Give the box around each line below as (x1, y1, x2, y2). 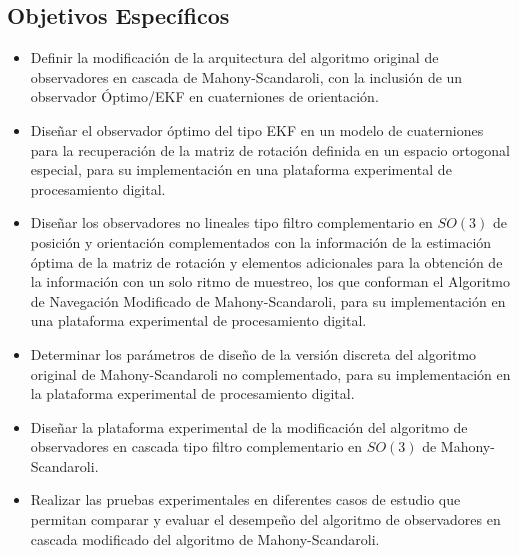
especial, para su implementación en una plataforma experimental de (30, 159, 452, 180)
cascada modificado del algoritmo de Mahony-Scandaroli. (30, 528, 380, 549)
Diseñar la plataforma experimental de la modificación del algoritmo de (30, 416, 468, 437)
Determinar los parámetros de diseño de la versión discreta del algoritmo (30, 343, 477, 364)
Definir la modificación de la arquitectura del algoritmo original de (30, 47, 439, 68)
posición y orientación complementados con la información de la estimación (30, 231, 492, 252)
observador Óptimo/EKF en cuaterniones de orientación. (30, 86, 379, 107)
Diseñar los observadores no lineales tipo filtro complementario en (30, 212, 433, 233)
